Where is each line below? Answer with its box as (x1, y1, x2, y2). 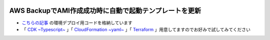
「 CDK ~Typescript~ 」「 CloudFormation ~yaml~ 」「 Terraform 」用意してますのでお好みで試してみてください (21, 26, 251, 32)
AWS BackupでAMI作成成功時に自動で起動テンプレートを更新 (9, 6, 201, 15)
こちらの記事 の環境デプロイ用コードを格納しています (21, 20, 132, 26)
